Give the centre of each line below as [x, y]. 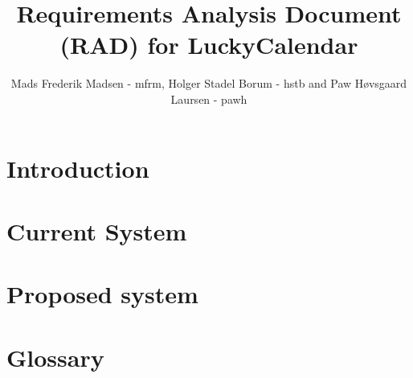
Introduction [78, 168]
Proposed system [102, 294]
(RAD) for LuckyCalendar [209, 45]
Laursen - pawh [209, 99]
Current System [97, 230]
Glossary [55, 357]
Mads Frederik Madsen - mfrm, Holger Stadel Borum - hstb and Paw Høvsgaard [209, 83]
